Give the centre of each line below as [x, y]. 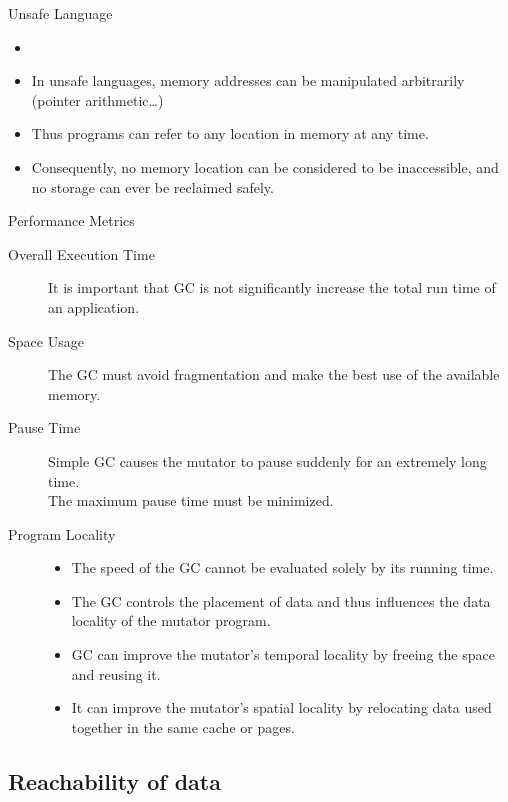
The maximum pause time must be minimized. [191, 500]
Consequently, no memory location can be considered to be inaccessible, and [265, 166]
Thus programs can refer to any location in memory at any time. [230, 133]
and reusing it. [116, 673]
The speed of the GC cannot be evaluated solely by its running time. [282, 567]
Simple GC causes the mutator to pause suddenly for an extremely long [267, 460]
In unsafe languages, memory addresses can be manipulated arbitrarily [248, 80]
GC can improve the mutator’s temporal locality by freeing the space [283, 654]
